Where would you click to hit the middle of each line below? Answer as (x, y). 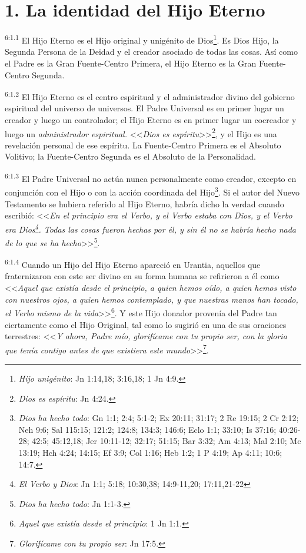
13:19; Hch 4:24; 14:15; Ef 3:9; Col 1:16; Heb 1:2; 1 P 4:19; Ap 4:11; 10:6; (150, 452)
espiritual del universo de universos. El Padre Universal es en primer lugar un (144, 108)
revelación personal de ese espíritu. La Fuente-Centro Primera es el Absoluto (143, 145)
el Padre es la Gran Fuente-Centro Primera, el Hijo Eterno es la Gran (131, 63)
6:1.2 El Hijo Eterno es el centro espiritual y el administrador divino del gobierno (150, 96)
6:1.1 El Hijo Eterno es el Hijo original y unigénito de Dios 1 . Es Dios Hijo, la (142, 39)
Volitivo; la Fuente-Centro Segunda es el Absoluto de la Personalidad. (130, 156)
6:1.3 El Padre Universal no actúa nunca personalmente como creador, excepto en (151, 178)
